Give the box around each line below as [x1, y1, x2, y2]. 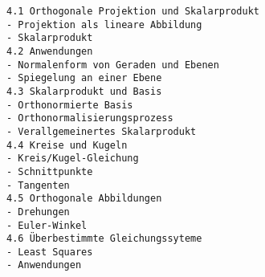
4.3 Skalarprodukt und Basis [6, 85, 162, 97]
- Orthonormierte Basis [6, 99, 133, 111]
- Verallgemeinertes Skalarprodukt [6, 125, 197, 137]
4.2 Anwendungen [6, 45, 93, 57]
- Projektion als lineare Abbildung [6, 18, 202, 31]
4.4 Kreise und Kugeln [6, 139, 128, 151]
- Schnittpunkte [6, 165, 93, 177]
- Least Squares [6, 246, 93, 258]
